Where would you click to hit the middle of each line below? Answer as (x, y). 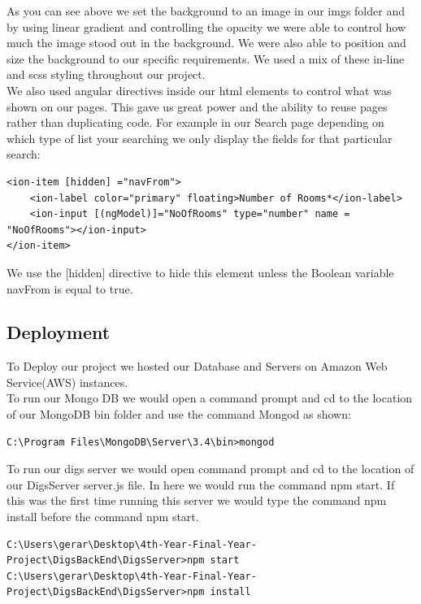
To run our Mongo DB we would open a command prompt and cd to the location (210, 398)
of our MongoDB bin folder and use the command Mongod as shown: (179, 414)
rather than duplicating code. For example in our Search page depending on (195, 122)
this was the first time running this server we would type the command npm (197, 500)
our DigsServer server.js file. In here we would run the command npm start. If (201, 484)
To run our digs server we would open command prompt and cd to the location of (210, 469)
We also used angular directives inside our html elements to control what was (199, 90)
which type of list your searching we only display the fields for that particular (200, 138)
